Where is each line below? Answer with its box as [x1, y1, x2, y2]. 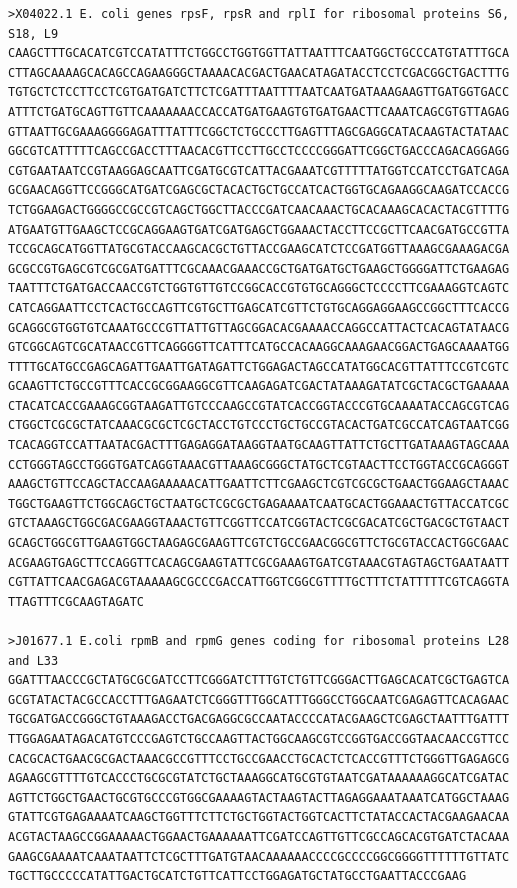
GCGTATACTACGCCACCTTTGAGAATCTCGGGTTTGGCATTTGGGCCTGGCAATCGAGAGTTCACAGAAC [8, 692, 510, 707]
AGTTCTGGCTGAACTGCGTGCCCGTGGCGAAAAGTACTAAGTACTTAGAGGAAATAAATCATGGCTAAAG [8, 790, 510, 805]
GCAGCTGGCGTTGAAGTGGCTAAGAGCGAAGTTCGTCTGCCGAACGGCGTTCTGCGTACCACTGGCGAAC [8, 536, 510, 551]
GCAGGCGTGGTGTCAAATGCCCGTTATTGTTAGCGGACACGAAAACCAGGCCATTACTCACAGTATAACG [8, 320, 510, 335]
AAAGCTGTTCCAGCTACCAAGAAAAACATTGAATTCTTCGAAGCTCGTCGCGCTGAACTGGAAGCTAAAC [8, 477, 510, 492]
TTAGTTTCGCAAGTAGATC [8, 594, 145, 609]
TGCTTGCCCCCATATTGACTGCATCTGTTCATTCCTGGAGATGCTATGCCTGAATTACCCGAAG [8, 869, 467, 884]
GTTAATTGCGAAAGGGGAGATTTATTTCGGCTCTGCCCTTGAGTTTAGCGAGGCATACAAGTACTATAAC [8, 124, 510, 139]
